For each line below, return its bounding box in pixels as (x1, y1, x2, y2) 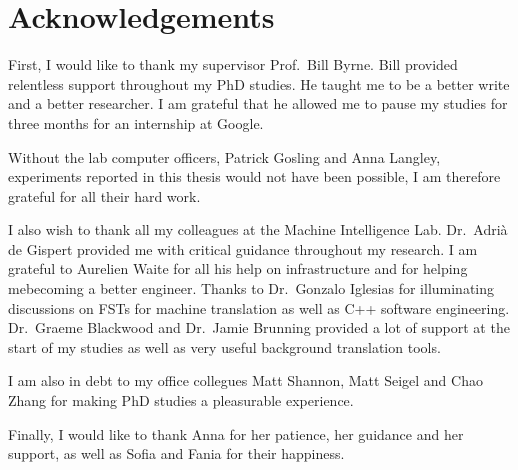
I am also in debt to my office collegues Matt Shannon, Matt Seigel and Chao (8, 370, 483, 391)
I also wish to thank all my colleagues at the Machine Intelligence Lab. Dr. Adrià (8, 219, 508, 240)
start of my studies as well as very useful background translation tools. (8, 336, 441, 357)
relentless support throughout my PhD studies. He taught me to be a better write (8, 73, 510, 94)
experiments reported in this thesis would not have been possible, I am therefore (8, 166, 501, 187)
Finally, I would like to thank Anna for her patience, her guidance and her (8, 423, 464, 444)
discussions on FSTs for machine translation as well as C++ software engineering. (8, 297, 510, 318)
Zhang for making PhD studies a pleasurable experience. (8, 390, 354, 411)
